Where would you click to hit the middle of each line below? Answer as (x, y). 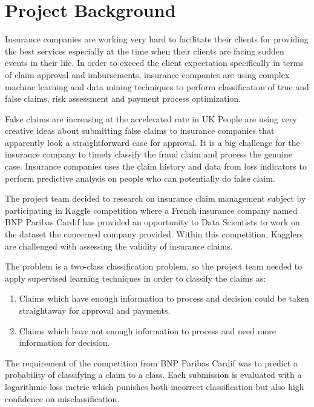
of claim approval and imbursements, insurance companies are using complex (147, 74)
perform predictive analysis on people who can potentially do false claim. (140, 178)
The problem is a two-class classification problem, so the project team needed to (154, 266)
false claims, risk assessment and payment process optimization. (123, 98)
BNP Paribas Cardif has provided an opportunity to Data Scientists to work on (152, 222)
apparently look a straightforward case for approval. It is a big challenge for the (152, 142)
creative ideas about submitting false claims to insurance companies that (140, 131)
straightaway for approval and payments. (95, 310)
